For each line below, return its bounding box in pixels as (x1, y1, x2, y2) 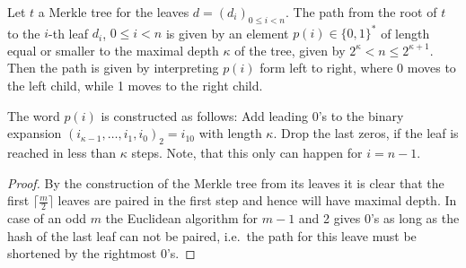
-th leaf (48, 23, 89, 42)
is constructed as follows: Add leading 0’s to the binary (101, 106, 404, 125)
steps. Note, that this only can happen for (131, 143, 363, 162)
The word (7, 106, 60, 125)
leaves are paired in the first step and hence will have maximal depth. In (57, 191, 457, 210)
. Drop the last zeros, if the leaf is (273, 124, 459, 143)
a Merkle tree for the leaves (38, 3, 189, 21)
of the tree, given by (234, 40, 346, 59)
